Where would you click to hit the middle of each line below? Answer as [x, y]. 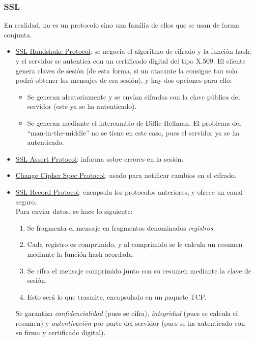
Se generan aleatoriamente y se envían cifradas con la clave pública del [134, 96]
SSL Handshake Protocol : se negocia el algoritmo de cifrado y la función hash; [133, 51]
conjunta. [18, 34]
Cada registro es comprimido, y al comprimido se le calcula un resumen [135, 244]
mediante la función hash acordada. [81, 254]
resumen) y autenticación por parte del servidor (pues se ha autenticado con [130, 323]
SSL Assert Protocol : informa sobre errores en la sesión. [99, 158]
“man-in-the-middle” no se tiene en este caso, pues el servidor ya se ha [133, 132]
